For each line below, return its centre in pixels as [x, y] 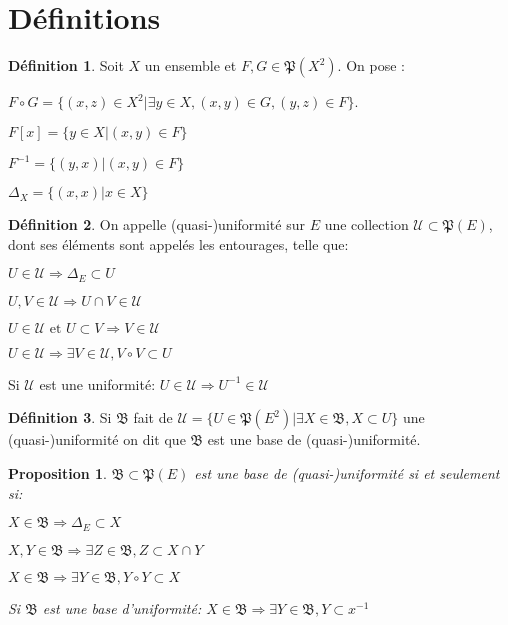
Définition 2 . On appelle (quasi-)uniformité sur [156, 224]
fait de [153, 417]
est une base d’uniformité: [122, 607]
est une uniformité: [97, 383]
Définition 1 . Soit [66, 65]
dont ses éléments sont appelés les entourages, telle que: [178, 243]
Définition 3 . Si [60, 417]
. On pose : [371, 65]
